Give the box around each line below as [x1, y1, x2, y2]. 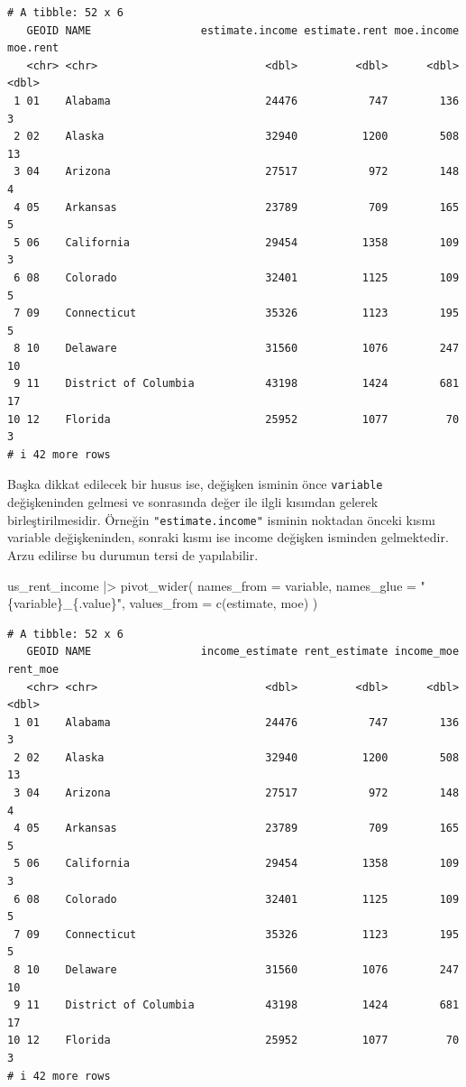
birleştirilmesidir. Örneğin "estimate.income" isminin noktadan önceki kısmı [7, 510, 435, 529]
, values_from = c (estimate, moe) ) [122, 594, 318, 613]
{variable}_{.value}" [7, 594, 123, 613]
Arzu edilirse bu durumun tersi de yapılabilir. [7, 545, 259, 564]
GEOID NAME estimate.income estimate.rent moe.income [26, 23, 460, 37]
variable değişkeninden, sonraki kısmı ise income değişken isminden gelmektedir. [7, 528, 449, 547]
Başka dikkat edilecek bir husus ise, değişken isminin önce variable [7, 474, 383, 493]
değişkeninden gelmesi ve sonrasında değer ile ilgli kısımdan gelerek [7, 493, 379, 511]
